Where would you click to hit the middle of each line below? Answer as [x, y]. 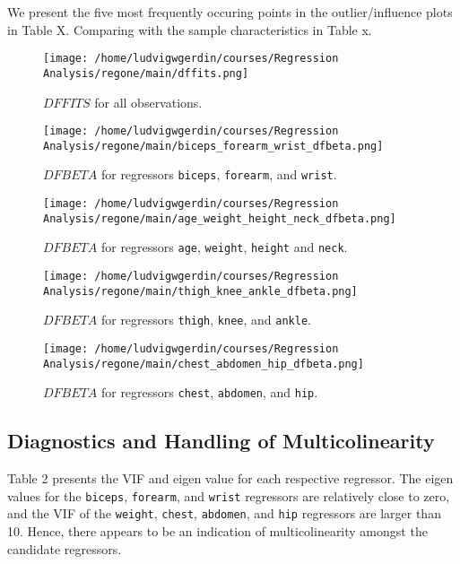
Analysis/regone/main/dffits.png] [146, 73]
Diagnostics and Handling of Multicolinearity [221, 441]
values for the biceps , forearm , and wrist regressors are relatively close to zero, [229, 495]
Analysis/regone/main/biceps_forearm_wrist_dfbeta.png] [213, 146]
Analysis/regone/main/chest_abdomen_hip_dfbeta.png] [204, 364]
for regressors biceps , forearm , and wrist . [219, 174]
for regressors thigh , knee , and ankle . [206, 320]
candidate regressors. [65, 548]
